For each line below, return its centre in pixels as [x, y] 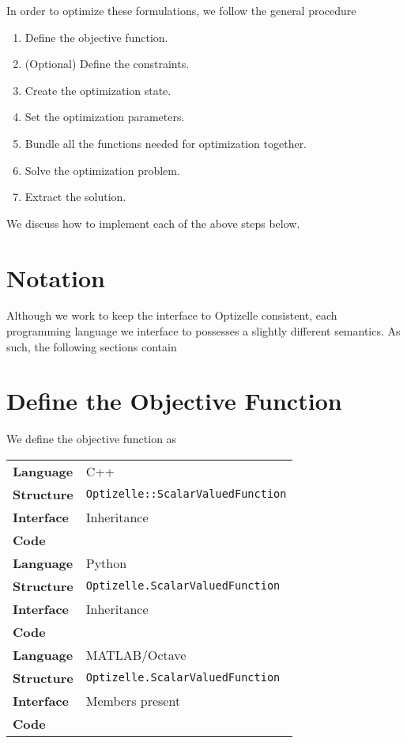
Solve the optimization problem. [102, 170]
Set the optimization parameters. [105, 117]
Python [106, 563]
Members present [133, 700]
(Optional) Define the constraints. [107, 64]
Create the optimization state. [98, 90]
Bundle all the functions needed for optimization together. [166, 143]
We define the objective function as [92, 439]
